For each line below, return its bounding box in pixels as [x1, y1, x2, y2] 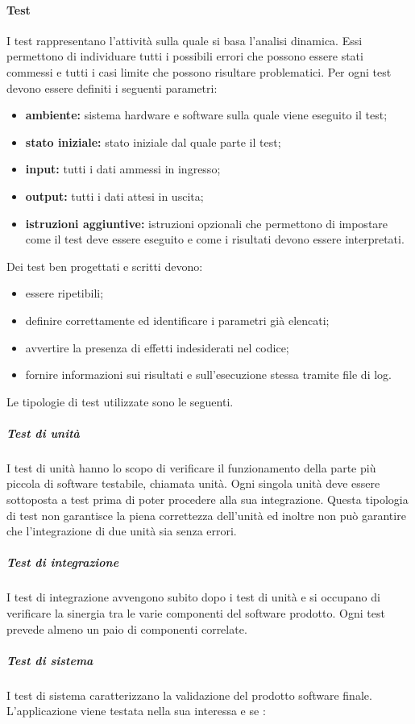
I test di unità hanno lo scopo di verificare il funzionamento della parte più [6, 459, 376, 476]
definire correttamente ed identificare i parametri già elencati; [25, 311, 330, 328]
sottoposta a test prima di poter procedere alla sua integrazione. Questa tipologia [6, 491, 409, 508]
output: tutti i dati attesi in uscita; [25, 187, 204, 204]
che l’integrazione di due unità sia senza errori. [6, 522, 237, 539]
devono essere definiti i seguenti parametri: [6, 79, 218, 96]
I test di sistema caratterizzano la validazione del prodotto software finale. [6, 686, 372, 703]
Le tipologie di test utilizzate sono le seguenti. [6, 393, 234, 410]
